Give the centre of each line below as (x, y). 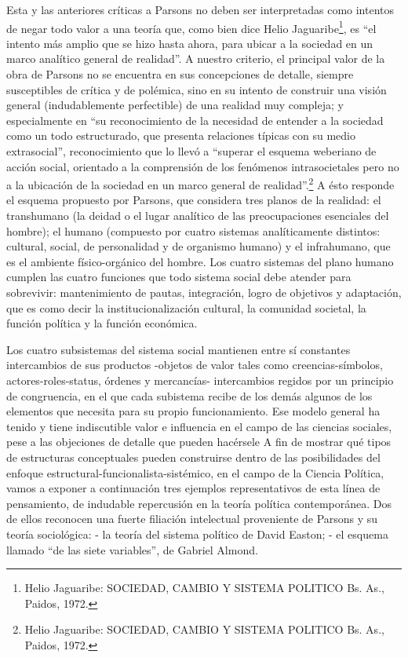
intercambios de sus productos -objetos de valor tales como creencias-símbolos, (195, 365)
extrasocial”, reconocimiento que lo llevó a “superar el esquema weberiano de (191, 151)
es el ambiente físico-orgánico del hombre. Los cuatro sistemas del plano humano (200, 261)
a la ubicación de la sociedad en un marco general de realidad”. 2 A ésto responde (200, 183)
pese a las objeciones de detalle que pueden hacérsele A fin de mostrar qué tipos (199, 442)
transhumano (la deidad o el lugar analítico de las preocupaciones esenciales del (198, 216)
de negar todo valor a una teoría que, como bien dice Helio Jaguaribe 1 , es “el (191, 27)
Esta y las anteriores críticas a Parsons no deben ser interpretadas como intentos (200, 9)
